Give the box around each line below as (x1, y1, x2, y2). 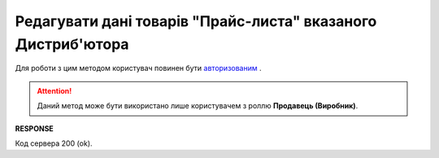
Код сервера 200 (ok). (15, 138, 93, 148)
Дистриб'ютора (15, 35, 129, 53)
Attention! (37, 86, 72, 95)
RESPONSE (15, 123, 54, 134)
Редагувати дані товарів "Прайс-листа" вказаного (15, 12, 377, 30)
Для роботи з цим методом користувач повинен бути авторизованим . (15, 64, 262, 73)
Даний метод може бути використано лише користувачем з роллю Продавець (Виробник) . (37, 101, 359, 111)
